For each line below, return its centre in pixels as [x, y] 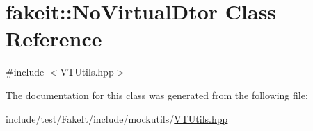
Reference [54, 38]
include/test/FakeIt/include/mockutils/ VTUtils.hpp [117, 118]
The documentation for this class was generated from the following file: [157, 95]
